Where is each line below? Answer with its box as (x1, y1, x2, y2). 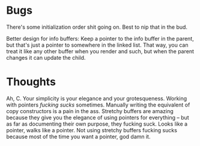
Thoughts (6, 75, 56, 89)
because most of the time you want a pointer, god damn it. (6, 133, 151, 140)
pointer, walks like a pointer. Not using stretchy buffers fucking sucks (6, 126, 177, 133)
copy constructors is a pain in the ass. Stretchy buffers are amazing (6, 107, 174, 114)
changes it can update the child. (6, 54, 86, 61)
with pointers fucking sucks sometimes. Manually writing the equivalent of (6, 101, 190, 108)
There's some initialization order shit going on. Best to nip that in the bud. (6, 23, 188, 31)
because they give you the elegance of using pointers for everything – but (6, 114, 189, 121)
